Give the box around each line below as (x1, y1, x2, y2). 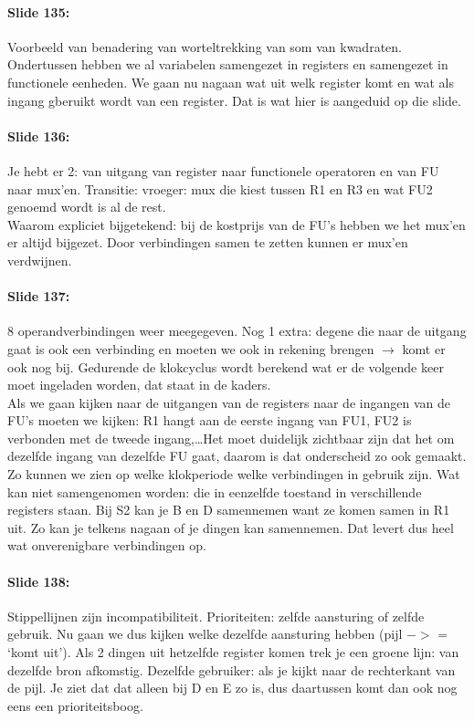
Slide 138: (7, 571, 70, 590)
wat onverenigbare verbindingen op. (7, 536, 206, 555)
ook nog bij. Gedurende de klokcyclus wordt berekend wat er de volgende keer (7, 357, 444, 376)
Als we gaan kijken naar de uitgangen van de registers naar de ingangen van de (7, 392, 450, 412)
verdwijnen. (7, 250, 72, 269)
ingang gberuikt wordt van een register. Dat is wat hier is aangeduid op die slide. (7, 90, 461, 110)
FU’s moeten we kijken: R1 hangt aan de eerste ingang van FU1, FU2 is (7, 411, 412, 430)
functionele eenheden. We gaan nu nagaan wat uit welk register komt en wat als (7, 72, 455, 91)
